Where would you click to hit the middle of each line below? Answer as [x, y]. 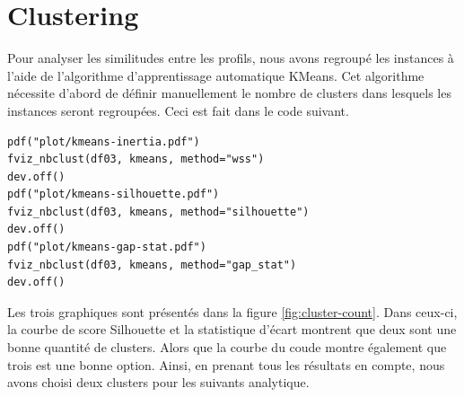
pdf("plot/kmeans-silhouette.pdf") [114, 194]
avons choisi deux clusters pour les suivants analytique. [158, 382]
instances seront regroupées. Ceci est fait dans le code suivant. [178, 110]
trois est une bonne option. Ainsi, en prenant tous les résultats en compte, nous [226, 364]
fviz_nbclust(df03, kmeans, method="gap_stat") [152, 265]
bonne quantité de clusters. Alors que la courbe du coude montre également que [227, 347]
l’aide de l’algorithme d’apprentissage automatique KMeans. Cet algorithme [216, 75]
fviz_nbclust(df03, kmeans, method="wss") [136, 159]
